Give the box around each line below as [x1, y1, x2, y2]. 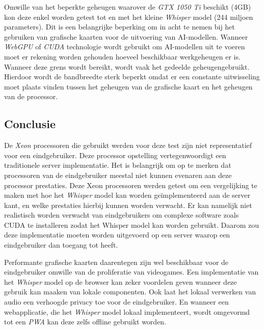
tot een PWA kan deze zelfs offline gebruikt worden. [4, 316, 167, 327]
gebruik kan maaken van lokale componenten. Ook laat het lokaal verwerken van [4, 286, 256, 297]
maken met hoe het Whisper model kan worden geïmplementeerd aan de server [4, 190, 250, 200]
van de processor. [4, 91, 58, 102]
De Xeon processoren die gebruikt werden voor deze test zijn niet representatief [4, 140, 252, 151]
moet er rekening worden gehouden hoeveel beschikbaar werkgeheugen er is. [4, 51, 241, 62]
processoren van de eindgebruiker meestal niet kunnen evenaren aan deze [4, 169, 232, 180]
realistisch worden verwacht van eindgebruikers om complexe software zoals [4, 209, 239, 220]
